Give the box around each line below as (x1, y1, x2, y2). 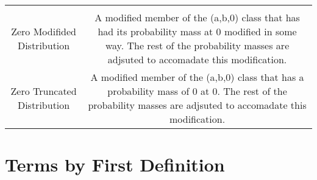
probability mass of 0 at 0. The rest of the (107, 84, 287, 98)
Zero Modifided (11, 24, 76, 38)
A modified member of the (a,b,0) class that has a (90, 70, 304, 84)
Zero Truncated (10, 84, 77, 98)
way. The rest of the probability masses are (105, 38, 290, 52)
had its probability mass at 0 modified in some (98, 24, 297, 38)
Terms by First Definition (5, 152, 225, 177)
